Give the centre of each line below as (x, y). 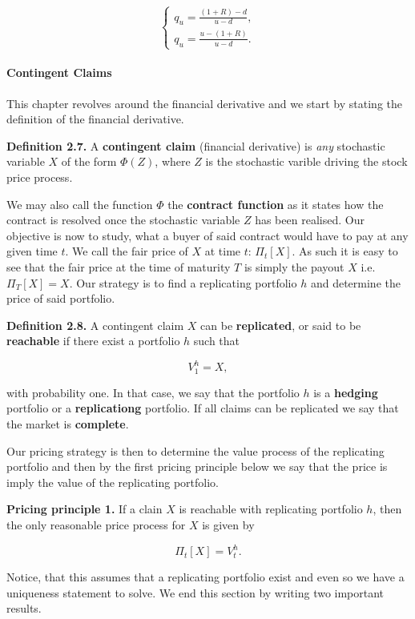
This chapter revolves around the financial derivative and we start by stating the (205, 103)
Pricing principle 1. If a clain (85, 509)
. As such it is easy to (345, 251)
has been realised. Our (310, 220)
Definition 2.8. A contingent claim (95, 325)
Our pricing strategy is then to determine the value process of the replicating (195, 450)
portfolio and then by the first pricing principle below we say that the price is (197, 466)
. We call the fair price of (127, 251)
